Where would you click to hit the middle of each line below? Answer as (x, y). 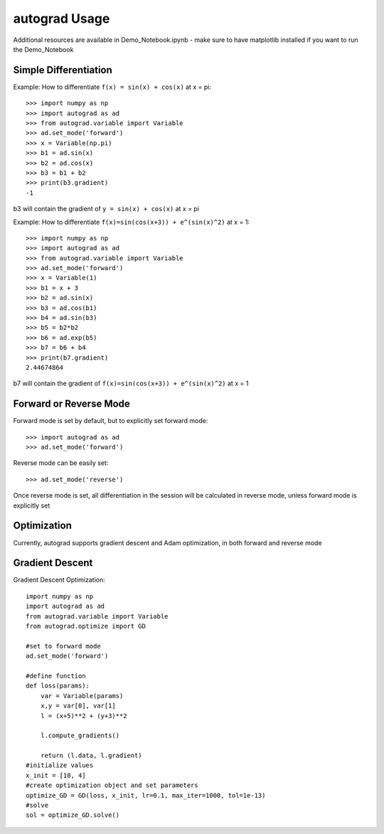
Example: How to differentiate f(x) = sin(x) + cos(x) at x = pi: (112, 87)
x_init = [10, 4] (56, 775)
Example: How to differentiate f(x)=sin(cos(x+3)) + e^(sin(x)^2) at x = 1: (132, 222)
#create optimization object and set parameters (112, 785)
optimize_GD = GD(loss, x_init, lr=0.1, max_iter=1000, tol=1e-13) (146, 795)
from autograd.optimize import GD (86, 626)
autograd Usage (62, 18)
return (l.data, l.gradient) (91, 756)
